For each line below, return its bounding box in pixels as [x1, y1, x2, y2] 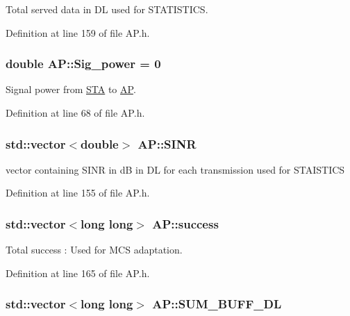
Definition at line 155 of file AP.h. [6, 185, 150, 200]
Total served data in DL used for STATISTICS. [6, 2, 208, 16]
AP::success [152, 215, 219, 232]
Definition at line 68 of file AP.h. [6, 106, 145, 119]
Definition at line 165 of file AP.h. [6, 265, 150, 280]
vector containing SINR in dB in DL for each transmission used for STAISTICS [6, 162, 345, 176]
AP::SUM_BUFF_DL [152, 295, 282, 313]
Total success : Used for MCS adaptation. [6, 242, 183, 257]
